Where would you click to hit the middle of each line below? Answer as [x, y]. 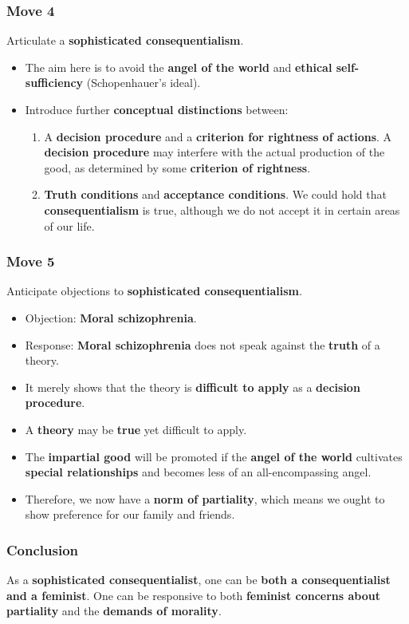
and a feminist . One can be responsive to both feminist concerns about [193, 595]
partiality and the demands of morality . [114, 611]
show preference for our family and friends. [130, 514]
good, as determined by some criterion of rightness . [177, 167]
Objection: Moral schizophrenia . [111, 317]
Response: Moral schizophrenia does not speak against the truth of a [203, 344]
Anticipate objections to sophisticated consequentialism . [154, 291]
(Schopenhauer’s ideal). [144, 83]
